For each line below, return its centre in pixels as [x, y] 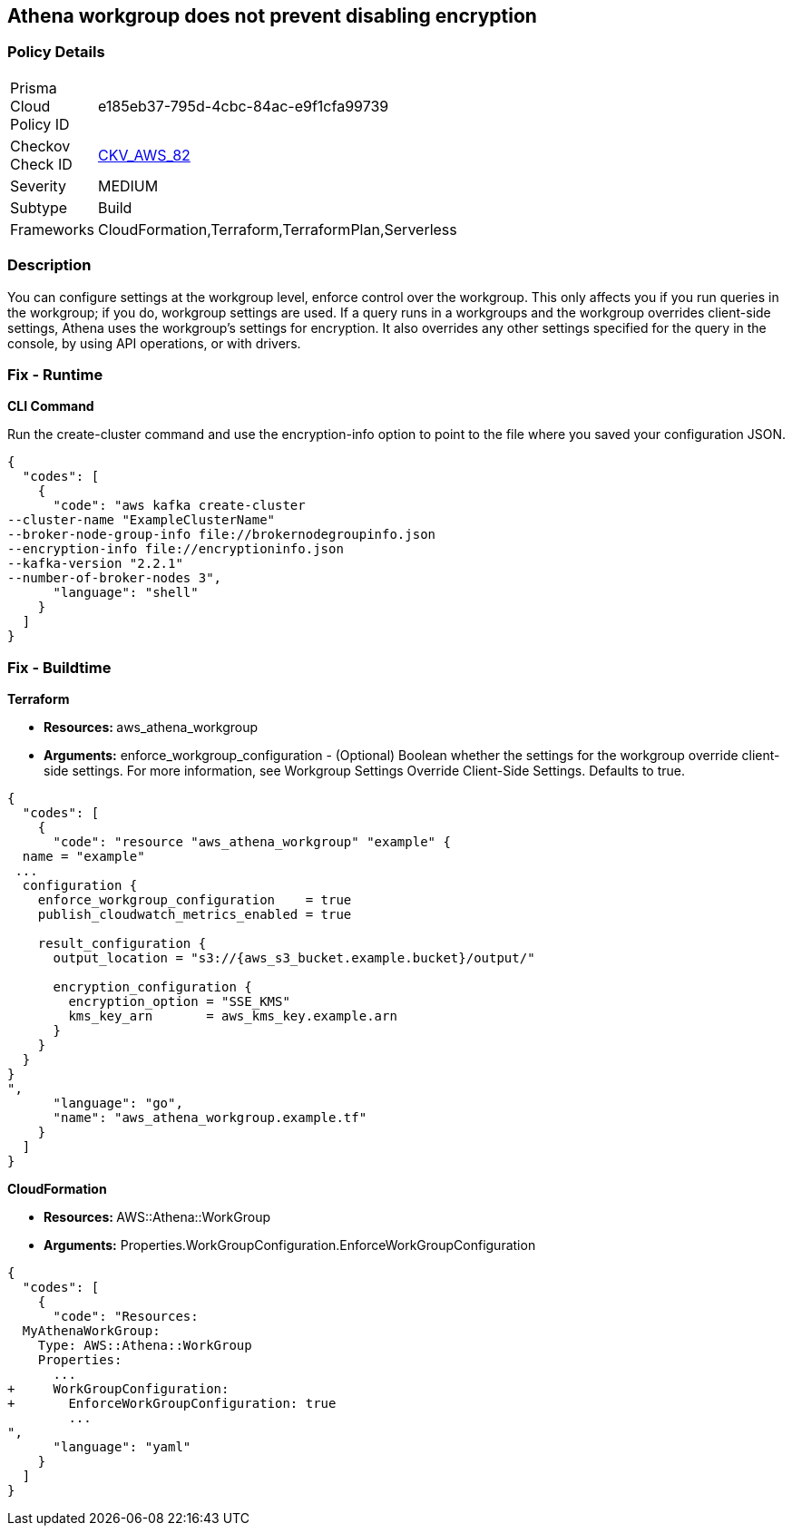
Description [49, 265]
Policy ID [40, 124]
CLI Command [51, 406]
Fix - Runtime [55, 374]
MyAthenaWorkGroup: [91, 1331]
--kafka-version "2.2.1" [95, 564]
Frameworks [52, 229]
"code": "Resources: [126, 1317]
